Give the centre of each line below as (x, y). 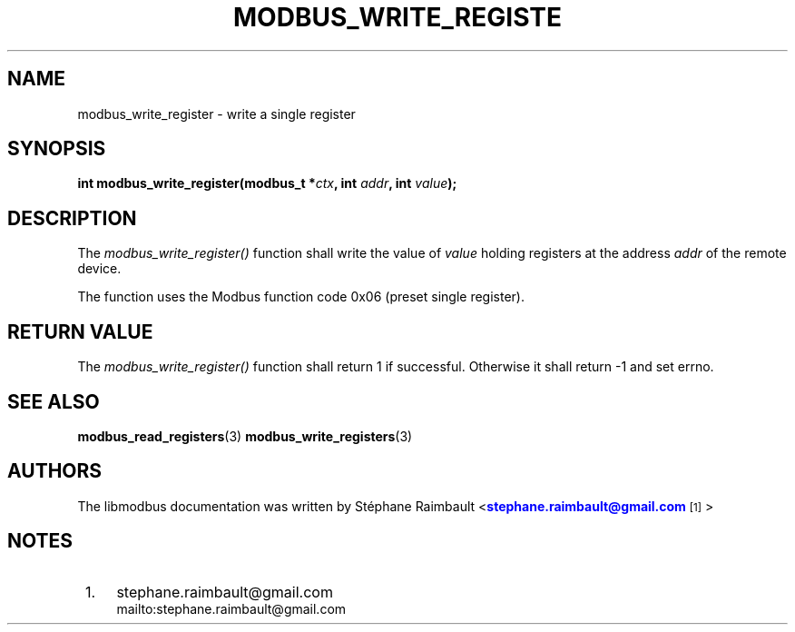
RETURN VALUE (80, 331)
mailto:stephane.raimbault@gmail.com (231, 608)
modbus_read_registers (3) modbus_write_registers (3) (245, 436)
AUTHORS (55, 471)
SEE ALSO (54, 401)
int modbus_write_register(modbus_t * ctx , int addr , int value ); (267, 183)
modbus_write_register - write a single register (216, 114)
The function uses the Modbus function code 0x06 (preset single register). (301, 297)
